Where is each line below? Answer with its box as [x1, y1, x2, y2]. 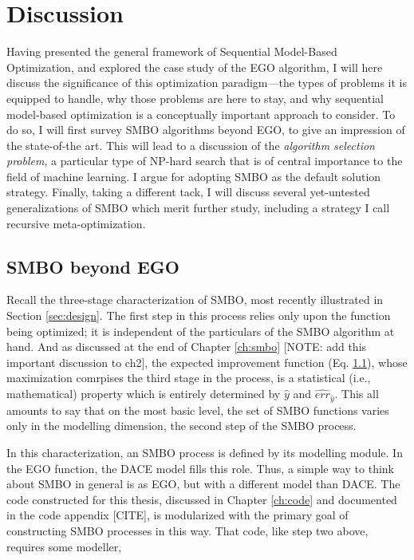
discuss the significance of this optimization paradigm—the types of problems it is [6, 74, 407, 91]
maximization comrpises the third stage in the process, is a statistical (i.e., [6, 369, 371, 386]
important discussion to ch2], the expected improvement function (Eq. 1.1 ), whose [6, 353, 408, 370]
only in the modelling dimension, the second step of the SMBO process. [6, 417, 357, 434]
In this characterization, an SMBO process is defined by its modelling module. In [6, 444, 403, 460]
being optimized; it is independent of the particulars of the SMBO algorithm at [6, 322, 395, 339]
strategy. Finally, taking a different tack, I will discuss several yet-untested [6, 183, 370, 200]
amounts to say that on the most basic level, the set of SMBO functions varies [6, 401, 389, 418]
